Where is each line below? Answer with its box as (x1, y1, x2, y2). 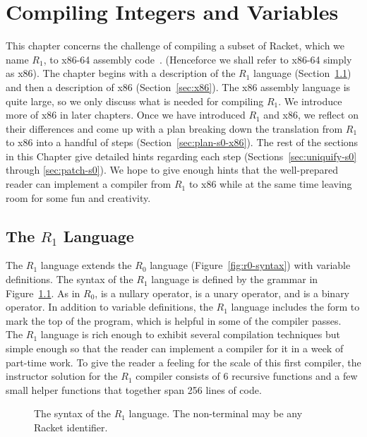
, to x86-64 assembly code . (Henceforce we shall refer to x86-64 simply (43, 52, 352, 66)
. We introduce (278, 93, 342, 108)
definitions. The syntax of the (6, 272, 133, 287)
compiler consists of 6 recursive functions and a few (136, 369, 358, 383)
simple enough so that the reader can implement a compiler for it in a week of (6, 341, 344, 356)
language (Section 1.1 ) (253, 66, 351, 80)
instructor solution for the (6, 369, 118, 383)
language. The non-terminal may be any (128, 406, 303, 421)
